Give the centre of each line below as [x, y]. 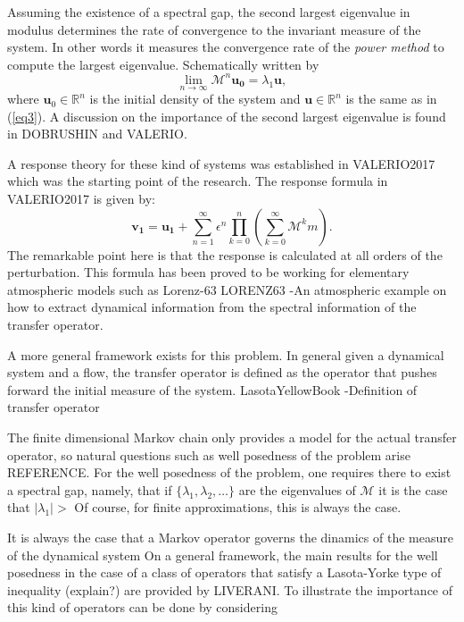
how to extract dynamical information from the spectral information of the [212, 307]
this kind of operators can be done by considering [142, 607]
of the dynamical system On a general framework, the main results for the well [223, 555]
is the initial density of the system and [195, 99]
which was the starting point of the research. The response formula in [198, 181]
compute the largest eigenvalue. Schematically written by [163, 64]
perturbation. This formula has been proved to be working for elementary [208, 272]
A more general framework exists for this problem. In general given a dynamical [226, 354]
